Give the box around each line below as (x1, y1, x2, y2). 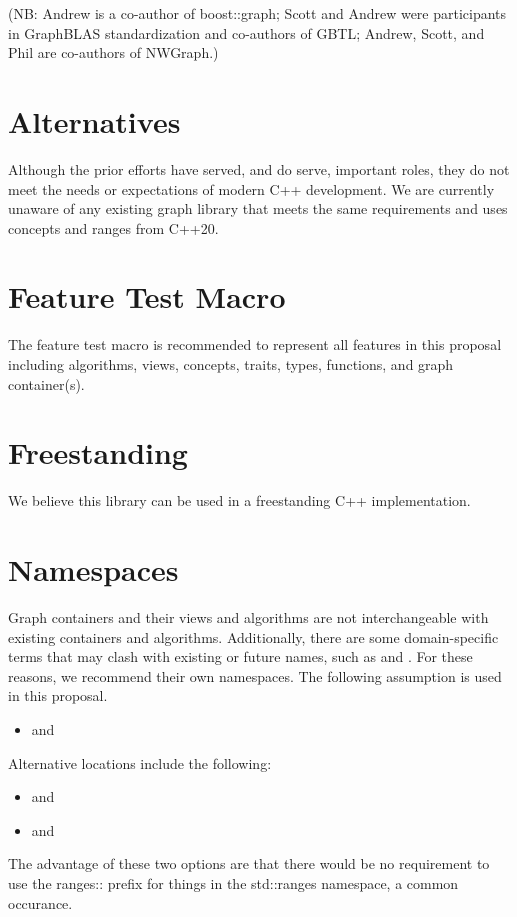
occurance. (8, 892, 73, 913)
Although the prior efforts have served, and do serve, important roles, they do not (8, 158, 510, 179)
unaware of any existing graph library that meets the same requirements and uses (8, 198, 508, 219)
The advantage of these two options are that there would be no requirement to (8, 853, 490, 874)
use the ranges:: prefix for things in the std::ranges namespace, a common (8, 872, 459, 893)
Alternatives (8, 100, 181, 141)
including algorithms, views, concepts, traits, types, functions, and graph (8, 354, 454, 374)
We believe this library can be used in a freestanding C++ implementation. (8, 490, 471, 511)
